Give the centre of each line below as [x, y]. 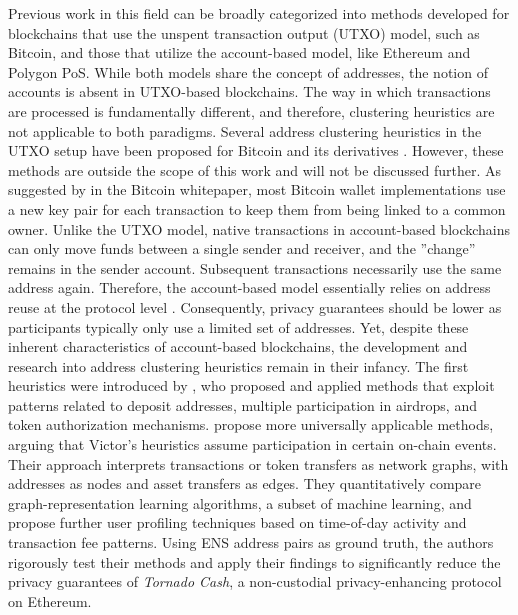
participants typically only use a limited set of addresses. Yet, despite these [238, 326]
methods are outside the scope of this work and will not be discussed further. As [255, 169]
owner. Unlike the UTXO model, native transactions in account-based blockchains [259, 228]
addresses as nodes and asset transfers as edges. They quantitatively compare [245, 483]
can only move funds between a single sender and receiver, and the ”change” [242, 248]
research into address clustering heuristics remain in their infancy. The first [238, 365]
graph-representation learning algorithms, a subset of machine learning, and [240, 502]
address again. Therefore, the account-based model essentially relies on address [249, 287]
